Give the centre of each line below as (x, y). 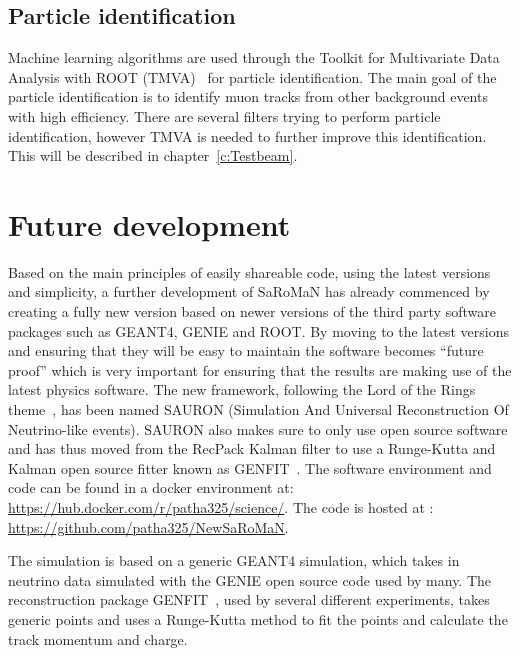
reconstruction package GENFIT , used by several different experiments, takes (249, 599)
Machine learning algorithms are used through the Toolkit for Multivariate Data (254, 57)
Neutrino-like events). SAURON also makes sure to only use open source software (258, 428)
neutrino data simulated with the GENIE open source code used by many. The (250, 579)
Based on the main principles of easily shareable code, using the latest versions (249, 271)
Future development (149, 223)
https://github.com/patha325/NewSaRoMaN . (148, 526)
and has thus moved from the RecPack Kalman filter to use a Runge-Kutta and (252, 448)
